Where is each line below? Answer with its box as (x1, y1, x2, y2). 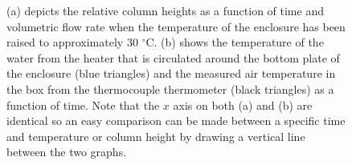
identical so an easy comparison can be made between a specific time (6, 112, 346, 129)
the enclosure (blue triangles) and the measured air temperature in (6, 65, 336, 82)
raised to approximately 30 (6, 34, 138, 50)
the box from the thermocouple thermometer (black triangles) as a (6, 80, 334, 97)
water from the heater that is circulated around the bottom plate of (6, 49, 340, 66)
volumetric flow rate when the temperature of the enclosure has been (6, 18, 346, 34)
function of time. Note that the (6, 96, 160, 113)
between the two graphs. (6, 143, 127, 160)
